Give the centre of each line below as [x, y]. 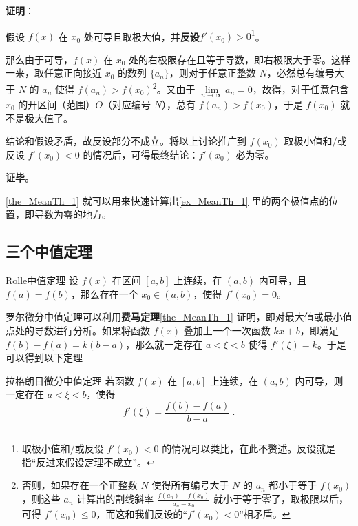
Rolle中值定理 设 [42, 280]
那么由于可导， [39, 59]
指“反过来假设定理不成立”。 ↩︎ [88, 462]
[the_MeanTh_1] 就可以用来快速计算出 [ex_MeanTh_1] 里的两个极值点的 [167, 200]
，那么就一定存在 [164, 344]
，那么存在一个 [104, 293]
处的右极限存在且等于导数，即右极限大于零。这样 [240, 59]
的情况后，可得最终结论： [141, 154]
